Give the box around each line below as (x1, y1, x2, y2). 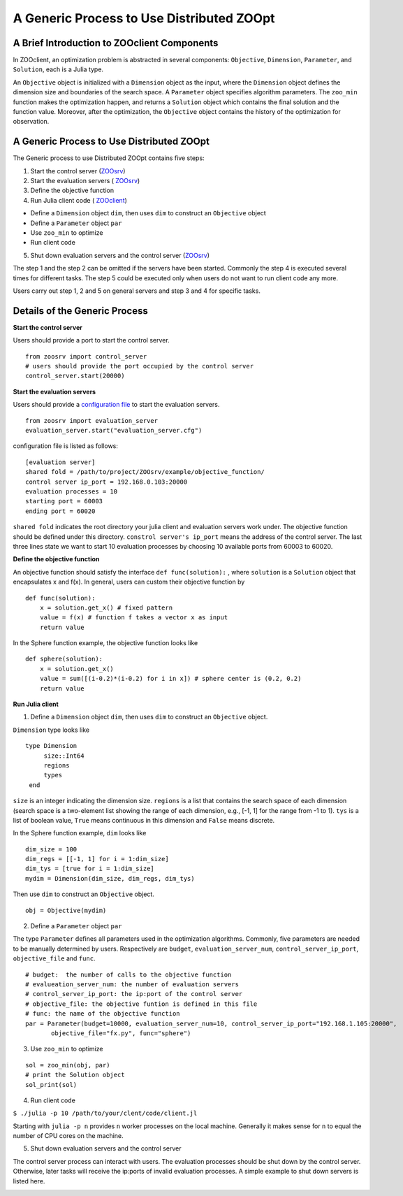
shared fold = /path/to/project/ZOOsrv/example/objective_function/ (25, 468, 265, 476)
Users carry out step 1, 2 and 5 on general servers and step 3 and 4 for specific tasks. (13, 287, 261, 295)
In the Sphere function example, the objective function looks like (13, 639, 198, 647)
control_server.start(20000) (25, 372, 125, 380)
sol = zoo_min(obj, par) (25, 1061, 110, 1069)
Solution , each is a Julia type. (13, 65, 104, 73)
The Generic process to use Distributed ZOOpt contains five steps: (13, 154, 205, 162)
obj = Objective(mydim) (25, 906, 107, 914)
